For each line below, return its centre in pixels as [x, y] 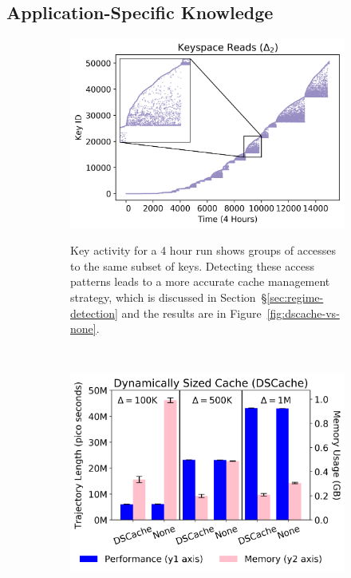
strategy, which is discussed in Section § [169, 297]
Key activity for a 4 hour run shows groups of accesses [203, 250]
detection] [94, 313]
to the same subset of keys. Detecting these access [192, 265]
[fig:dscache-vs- [303, 313]
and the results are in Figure [191, 313]
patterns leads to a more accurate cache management [200, 281]
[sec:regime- [295, 297]
